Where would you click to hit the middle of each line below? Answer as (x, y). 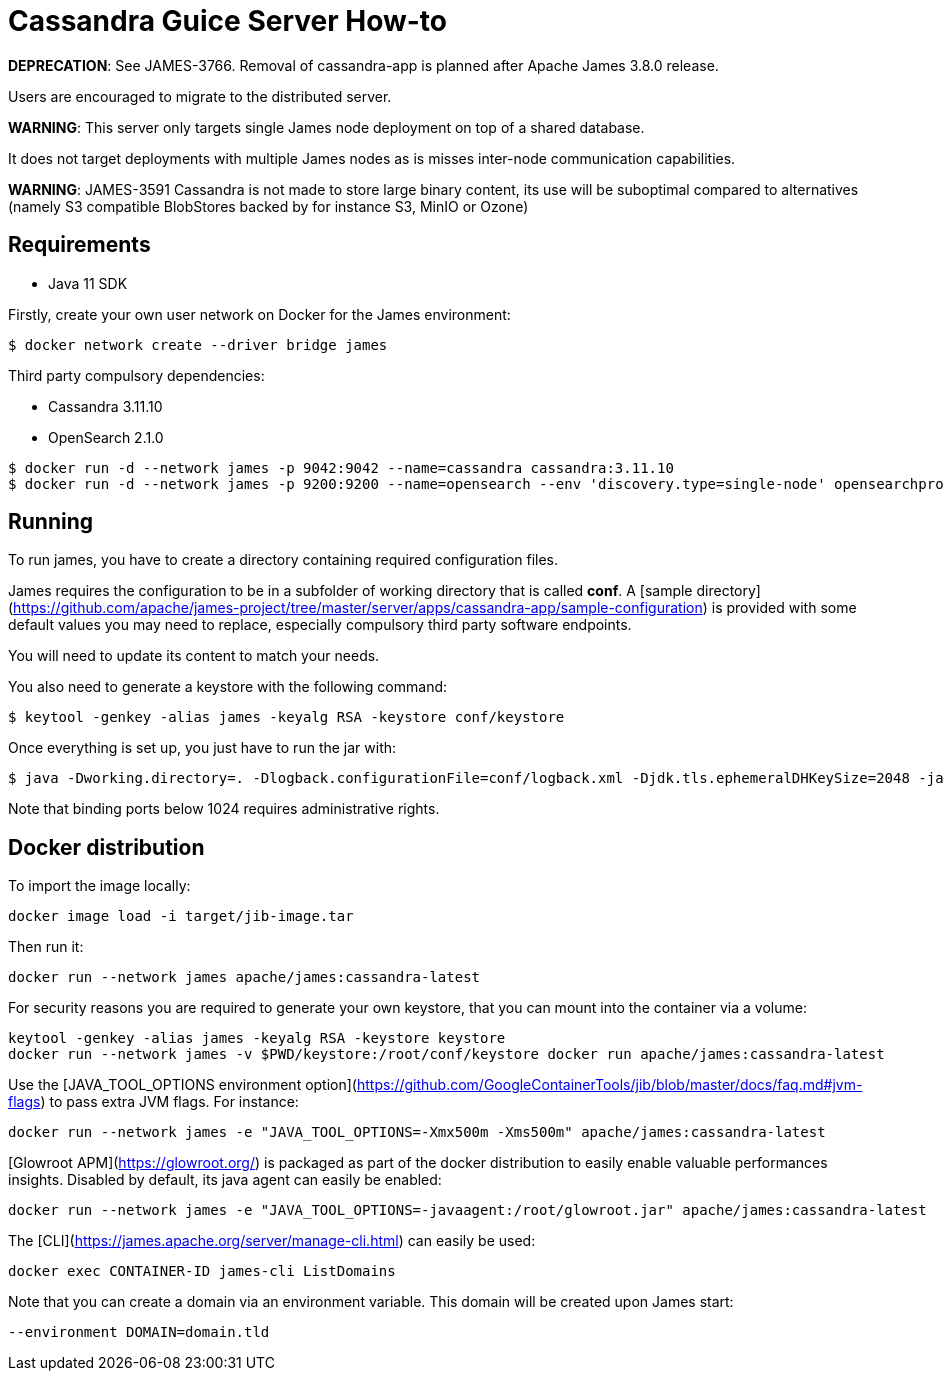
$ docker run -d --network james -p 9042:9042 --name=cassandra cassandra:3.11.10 (341, 467)
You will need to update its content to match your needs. (194, 656)
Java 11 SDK (88, 283)
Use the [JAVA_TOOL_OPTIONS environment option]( (182, 1085)
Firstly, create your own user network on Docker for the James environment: (259, 314)
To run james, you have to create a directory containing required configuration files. (283, 560)
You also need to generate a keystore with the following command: (228, 687)
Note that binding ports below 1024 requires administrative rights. (224, 809)
